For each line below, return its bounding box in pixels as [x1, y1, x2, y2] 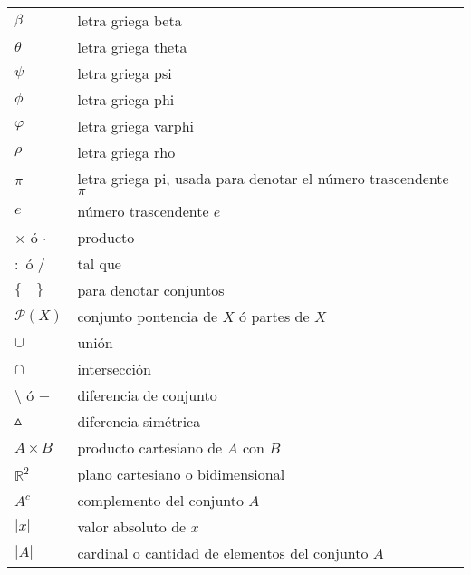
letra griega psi [77, 63, 172, 83]
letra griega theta [77, 36, 187, 57]
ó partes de [239, 306, 310, 326]
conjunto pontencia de [77, 306, 218, 326]
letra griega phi [77, 89, 175, 110]
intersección [77, 358, 151, 379]
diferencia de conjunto [77, 385, 217, 405]
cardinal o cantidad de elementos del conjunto [77, 542, 369, 563]
